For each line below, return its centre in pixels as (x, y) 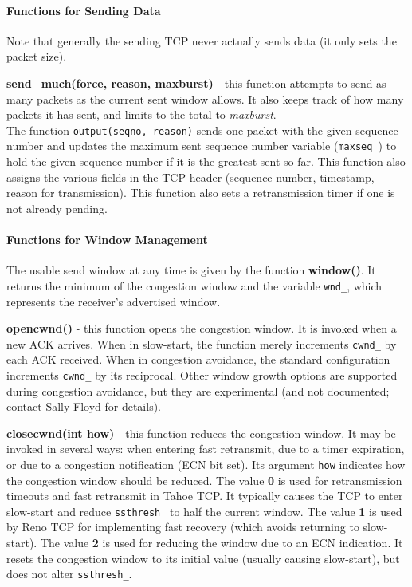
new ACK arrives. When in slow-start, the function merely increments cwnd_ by (202, 343)
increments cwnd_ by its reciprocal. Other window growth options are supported (202, 374)
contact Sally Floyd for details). (84, 406)
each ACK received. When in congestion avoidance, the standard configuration (198, 359)
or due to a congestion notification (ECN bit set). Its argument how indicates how (206, 464)
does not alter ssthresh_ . (69, 574)
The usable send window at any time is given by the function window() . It (191, 270)
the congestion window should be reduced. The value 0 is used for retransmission (204, 480)
